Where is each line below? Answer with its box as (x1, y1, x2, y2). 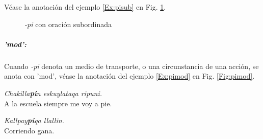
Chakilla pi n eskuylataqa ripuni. (4, 87, 102, 98)
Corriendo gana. (4, 125, 55, 135)
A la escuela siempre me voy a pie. (4, 98, 112, 108)
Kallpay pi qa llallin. (4, 115, 64, 126)
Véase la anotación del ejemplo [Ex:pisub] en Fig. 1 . (4, 2, 166, 12)
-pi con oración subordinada (24, 18, 112, 29)
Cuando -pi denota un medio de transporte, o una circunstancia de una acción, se (4, 60, 259, 71)
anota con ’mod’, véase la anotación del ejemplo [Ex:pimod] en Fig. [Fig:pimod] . (4, 71, 255, 81)
